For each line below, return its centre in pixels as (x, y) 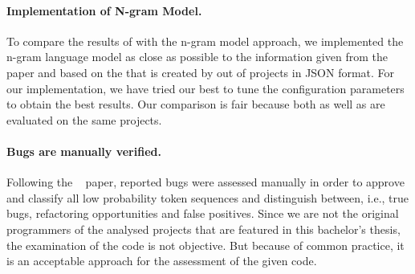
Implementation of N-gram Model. (104, 10)
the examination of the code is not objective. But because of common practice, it (205, 245)
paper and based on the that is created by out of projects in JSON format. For (201, 72)
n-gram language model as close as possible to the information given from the (197, 57)
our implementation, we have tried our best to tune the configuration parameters (205, 88)
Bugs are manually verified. (84, 151)
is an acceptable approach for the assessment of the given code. (162, 261)
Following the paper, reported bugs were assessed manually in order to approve (205, 182)
